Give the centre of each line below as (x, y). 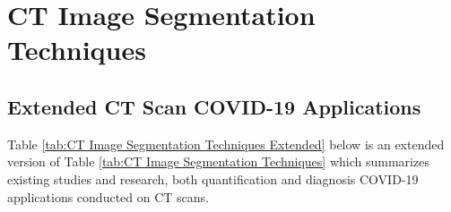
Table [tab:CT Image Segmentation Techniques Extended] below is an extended (226, 144)
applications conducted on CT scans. (108, 196)
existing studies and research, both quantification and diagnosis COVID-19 (213, 178)
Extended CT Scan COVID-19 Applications (214, 106)
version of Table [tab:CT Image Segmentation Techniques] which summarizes (218, 161)
